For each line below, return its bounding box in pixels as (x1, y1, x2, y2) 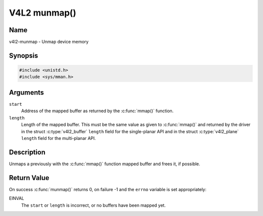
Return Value (9, 174, 50, 182)
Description (9, 148, 46, 156)
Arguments (9, 88, 44, 97)
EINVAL (9, 196, 24, 201)
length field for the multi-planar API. (21, 135, 96, 141)
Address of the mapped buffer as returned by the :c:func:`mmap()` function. (21, 108, 174, 114)
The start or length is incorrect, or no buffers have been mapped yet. (21, 202, 166, 208)
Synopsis (9, 51, 38, 59)
